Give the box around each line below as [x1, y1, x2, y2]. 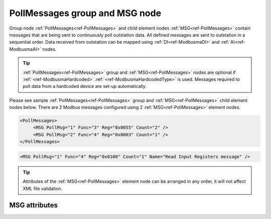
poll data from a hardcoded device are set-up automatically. [23, 83, 147, 89]
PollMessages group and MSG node [9, 8, 162, 19]
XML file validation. [23, 185, 63, 191]
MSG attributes [9, 201, 58, 209]
